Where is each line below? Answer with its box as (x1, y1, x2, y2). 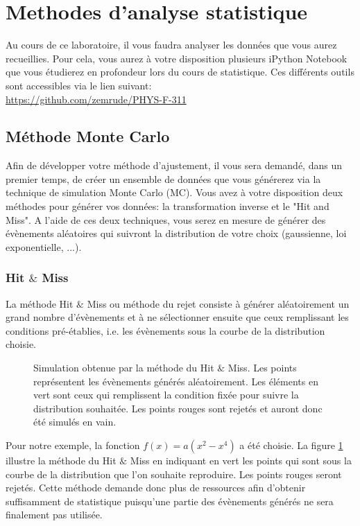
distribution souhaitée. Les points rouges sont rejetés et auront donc (33, 401, 323, 415)
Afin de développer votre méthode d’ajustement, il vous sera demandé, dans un (6, 158, 342, 173)
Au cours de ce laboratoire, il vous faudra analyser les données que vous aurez (6, 37, 337, 52)
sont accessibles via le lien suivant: (6, 78, 152, 92)
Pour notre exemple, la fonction (6, 438, 140, 453)
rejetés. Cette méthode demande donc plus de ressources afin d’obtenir (6, 480, 306, 495)
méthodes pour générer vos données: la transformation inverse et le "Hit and (6, 199, 329, 213)
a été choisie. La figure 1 (239, 438, 343, 453)
